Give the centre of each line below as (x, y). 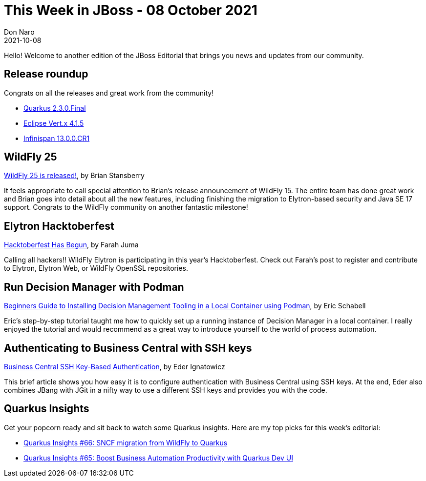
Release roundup (46, 74)
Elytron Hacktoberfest (59, 226)
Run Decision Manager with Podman (94, 287)
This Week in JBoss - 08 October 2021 (131, 10)
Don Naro (19, 32)
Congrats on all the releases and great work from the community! (109, 93)
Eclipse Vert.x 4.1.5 (54, 123)
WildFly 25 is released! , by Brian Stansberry (74, 176)
